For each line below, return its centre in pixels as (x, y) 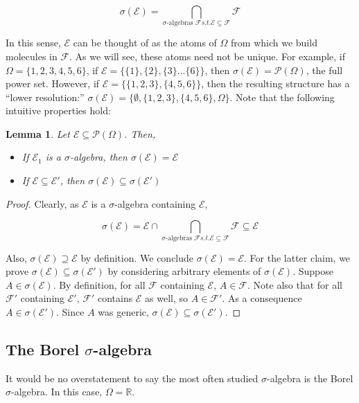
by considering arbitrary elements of (184, 271)
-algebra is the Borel (310, 378)
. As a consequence (262, 298)
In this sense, (33, 43)
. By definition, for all (99, 284)
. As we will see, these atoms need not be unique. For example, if (207, 56)
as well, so (167, 298)
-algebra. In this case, (57, 392)
